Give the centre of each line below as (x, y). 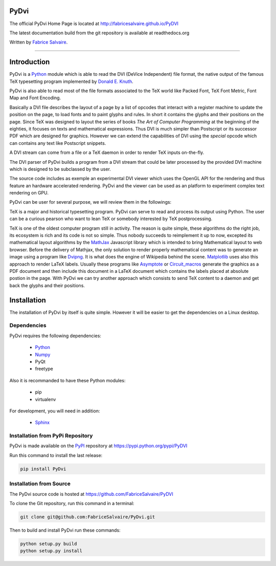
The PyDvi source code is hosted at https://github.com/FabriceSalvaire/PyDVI (91, 494)
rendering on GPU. (29, 193)
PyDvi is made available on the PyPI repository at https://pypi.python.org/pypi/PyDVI (98, 446)
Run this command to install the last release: (56, 455)
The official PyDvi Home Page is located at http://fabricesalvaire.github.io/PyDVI (94, 24)
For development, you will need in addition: (55, 411)
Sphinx (42, 423)
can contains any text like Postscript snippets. (58, 143)
